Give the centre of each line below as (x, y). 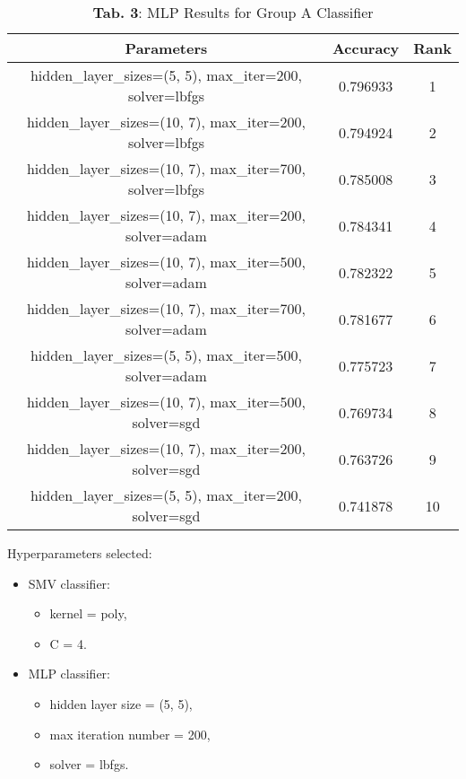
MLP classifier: (69, 674)
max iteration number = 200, (130, 734)
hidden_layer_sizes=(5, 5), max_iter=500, (166, 355)
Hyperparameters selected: (80, 553)
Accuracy (366, 48)
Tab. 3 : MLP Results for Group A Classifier (233, 12)
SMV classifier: (69, 583)
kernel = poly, (88, 613)
